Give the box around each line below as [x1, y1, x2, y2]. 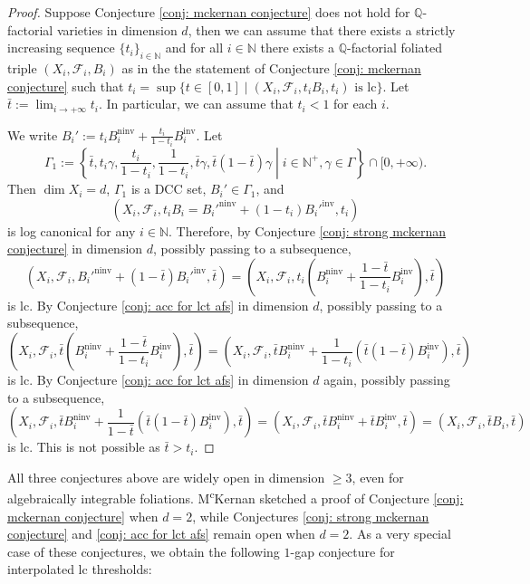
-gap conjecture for [290, 541, 395, 560]
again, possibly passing [323, 370, 450, 389]
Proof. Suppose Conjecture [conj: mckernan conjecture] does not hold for [7, 3, 410, 21]
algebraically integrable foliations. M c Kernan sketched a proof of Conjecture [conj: [7, 486, 464, 508]
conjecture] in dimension [7, 239, 143, 258]
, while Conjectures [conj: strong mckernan [192, 506, 429, 525]
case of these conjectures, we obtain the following [7, 541, 280, 560]
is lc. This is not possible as [7, 437, 160, 456]
